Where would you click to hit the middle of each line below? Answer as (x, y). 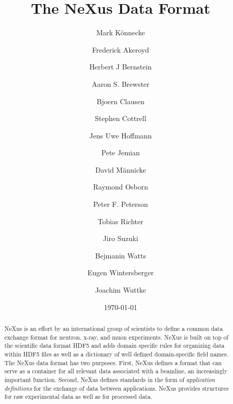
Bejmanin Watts (121, 255)
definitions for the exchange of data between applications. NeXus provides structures (116, 388)
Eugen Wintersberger (121, 272)
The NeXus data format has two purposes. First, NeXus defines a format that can (113, 362)
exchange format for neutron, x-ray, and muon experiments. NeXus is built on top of (116, 337)
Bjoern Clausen (121, 101)
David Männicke (121, 169)
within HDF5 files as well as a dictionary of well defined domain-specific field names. (116, 354)
